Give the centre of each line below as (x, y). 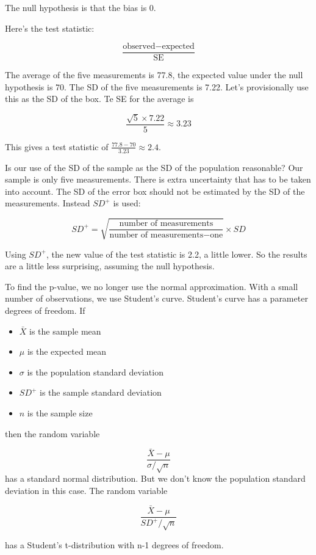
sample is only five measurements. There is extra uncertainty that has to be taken (158, 179)
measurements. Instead (48, 203)
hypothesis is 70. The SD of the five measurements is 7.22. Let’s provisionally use (157, 86)
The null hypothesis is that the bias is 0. (81, 7)
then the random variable (52, 433)
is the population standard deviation (95, 372)
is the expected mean (67, 351)
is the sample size (60, 412)
